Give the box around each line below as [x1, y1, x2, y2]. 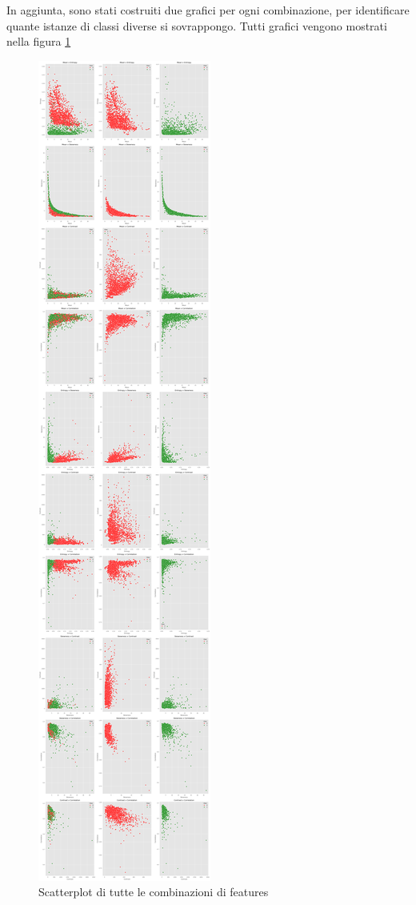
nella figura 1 [6, 33, 71, 50]
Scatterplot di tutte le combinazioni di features [38, 883, 269, 900]
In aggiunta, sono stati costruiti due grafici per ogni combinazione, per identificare [6, 2, 410, 18]
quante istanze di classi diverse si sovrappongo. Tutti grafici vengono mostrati [6, 17, 387, 34]
